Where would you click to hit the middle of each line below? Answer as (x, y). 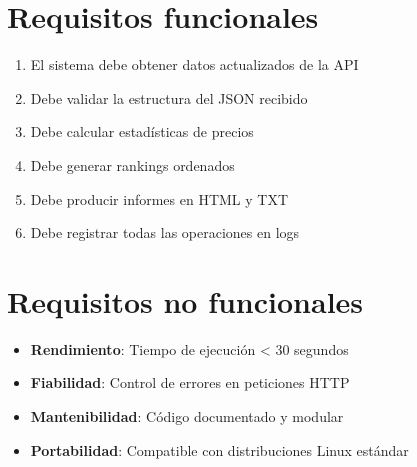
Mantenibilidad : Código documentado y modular (187, 416)
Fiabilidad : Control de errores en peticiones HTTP (190, 382)
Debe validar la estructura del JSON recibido (169, 97)
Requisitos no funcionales (185, 300)
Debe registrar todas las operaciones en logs (165, 232)
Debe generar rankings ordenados (132, 164)
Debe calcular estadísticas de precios (142, 131)
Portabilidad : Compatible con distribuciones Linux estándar (219, 449)
